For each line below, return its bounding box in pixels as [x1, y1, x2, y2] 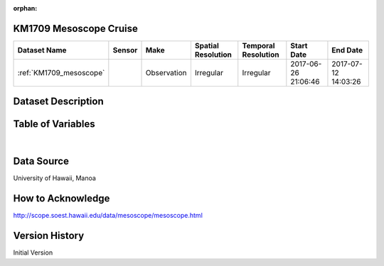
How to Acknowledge [13, 192, 110, 205]
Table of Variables [13, 118, 95, 131]
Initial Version [13, 248, 53, 257]
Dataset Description [13, 96, 104, 108]
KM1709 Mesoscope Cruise [13, 22, 138, 35]
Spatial [194, 40, 220, 50]
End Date [331, 45, 363, 55]
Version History [13, 230, 85, 242]
